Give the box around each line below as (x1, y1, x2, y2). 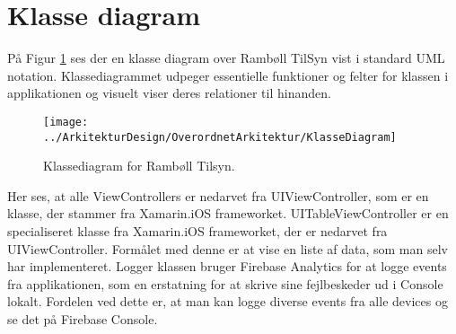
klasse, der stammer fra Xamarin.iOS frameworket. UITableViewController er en (7, 204, 449, 223)
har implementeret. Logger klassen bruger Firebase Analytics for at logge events (7, 257, 447, 276)
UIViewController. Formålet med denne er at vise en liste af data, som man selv (7, 239, 448, 258)
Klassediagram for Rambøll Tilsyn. (43, 156, 235, 175)
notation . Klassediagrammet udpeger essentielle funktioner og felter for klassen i (7, 66, 449, 84)
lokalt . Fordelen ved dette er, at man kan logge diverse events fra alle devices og (7, 292, 448, 311)
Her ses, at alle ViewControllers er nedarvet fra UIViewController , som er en (7, 186, 429, 205)
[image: (43, 115, 89, 128)
